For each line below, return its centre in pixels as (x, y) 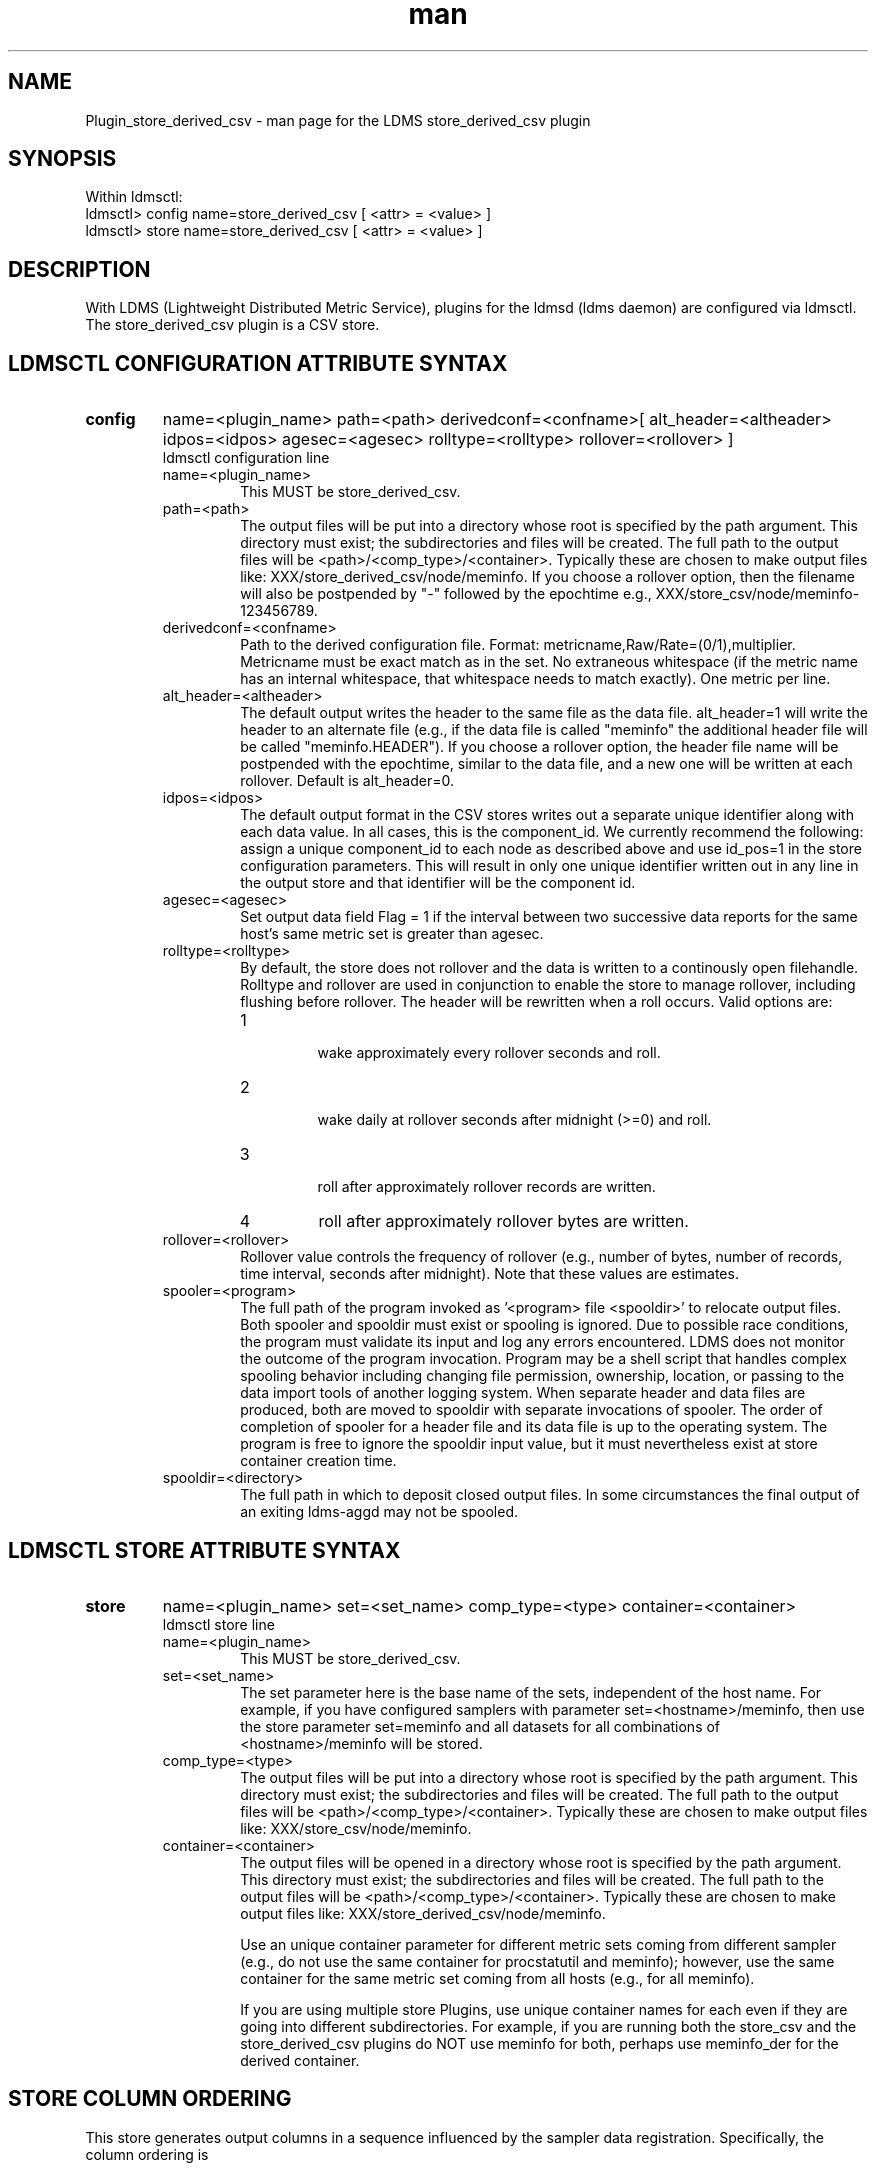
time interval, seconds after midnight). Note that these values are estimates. (489, 1274)
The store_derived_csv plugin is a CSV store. (232, 325)
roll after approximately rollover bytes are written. (503, 1221)
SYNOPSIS (62, 159)
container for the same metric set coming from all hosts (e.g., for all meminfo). (497, 1978)
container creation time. (318, 1461)
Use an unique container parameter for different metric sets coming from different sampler (538, 1944)
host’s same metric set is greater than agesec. (392, 934)
